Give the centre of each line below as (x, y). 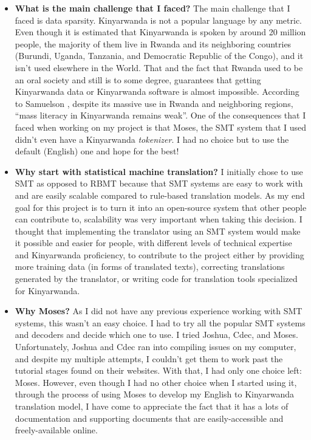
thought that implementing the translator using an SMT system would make (158, 231)
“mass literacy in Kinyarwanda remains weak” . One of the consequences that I (160, 115)
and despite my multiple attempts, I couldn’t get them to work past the (149, 358)
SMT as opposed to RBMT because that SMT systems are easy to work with (159, 183)
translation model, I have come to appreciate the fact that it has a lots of (152, 406)
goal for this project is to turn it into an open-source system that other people (161, 207)
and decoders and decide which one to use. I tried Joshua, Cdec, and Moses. (156, 335)
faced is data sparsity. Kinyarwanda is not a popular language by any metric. (159, 20)
